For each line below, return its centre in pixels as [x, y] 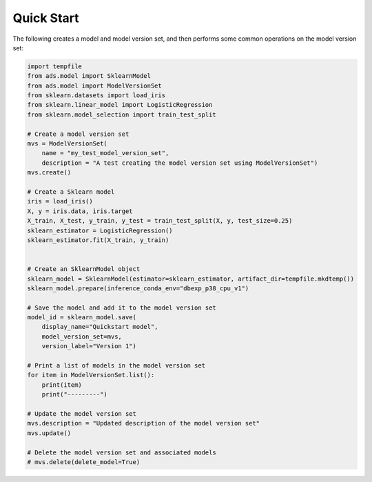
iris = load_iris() [60, 201]
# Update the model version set [82, 413]
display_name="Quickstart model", [100, 327]
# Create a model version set [78, 134]
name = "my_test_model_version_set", [105, 153]
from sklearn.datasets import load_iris [96, 96]
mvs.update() [49, 433]
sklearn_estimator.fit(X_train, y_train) [98, 240]
